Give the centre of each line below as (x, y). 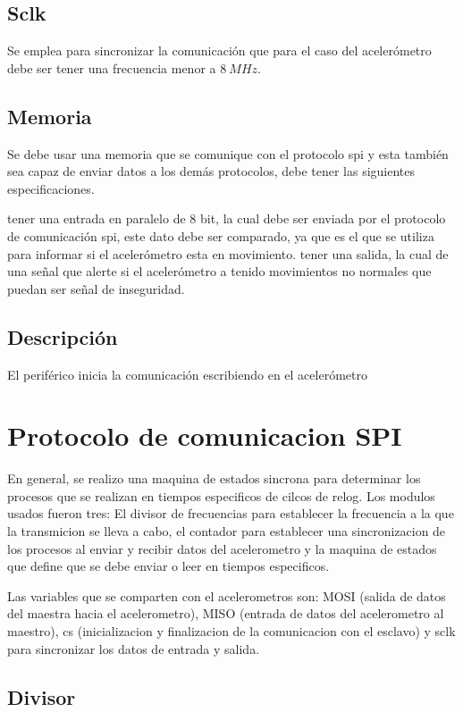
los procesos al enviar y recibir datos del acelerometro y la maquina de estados (222, 548)
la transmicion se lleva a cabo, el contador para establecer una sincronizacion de (227, 531)
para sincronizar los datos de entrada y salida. (134, 648)
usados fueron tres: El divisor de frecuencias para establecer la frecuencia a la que (231, 513)
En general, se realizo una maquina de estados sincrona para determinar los (214, 478)
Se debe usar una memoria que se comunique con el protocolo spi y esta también (228, 153)
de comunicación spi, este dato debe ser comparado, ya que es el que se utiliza (221, 235)
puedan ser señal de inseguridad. (96, 288)
